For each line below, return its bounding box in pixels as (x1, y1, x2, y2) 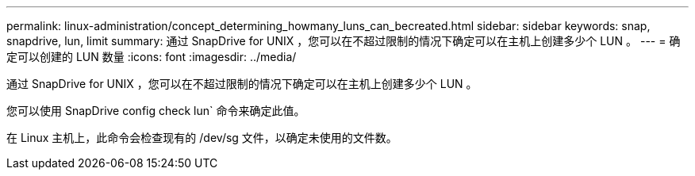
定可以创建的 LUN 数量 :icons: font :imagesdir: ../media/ (6, 50, 297, 63)
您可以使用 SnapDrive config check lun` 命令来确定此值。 (6, 104, 305, 117)
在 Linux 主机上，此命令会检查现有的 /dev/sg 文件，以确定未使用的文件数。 (6, 131, 397, 144)
